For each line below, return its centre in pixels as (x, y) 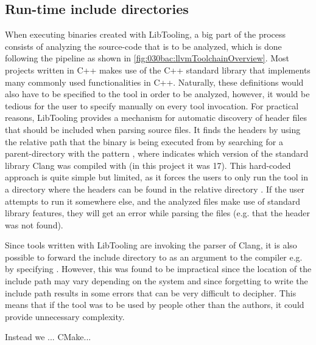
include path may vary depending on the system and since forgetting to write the (156, 281)
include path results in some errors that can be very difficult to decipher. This (151, 292)
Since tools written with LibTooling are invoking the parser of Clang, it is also (151, 245)
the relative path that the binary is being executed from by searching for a (144, 141)
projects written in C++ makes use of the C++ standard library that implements (158, 70)
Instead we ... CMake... (48, 337)
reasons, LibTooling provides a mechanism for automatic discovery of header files (156, 118)
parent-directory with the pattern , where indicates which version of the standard (157, 153)
